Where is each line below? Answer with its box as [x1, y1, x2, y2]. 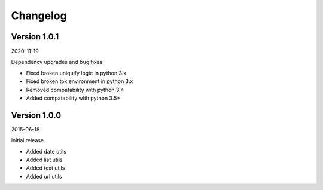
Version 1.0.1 [11, 32, 59, 42]
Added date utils [26, 148, 67, 155]
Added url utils [26, 173, 62, 180]
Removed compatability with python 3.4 [26, 86, 124, 93]
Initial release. [11, 137, 45, 144]
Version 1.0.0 [11, 110, 62, 120]
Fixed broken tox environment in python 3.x [26, 78, 133, 85]
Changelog [11, 9, 67, 22]
